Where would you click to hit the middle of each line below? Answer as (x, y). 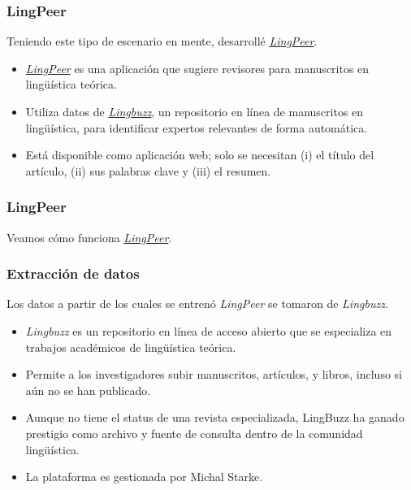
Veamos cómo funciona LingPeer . (89, 237)
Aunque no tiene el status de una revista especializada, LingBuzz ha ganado (215, 417)
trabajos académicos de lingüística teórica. (131, 347)
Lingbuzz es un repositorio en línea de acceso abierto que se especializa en (209, 331)
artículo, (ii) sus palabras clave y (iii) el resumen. (148, 170)
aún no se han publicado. (88, 390)
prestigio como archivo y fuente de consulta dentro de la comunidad (194, 433)
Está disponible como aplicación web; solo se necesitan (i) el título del (200, 155)
